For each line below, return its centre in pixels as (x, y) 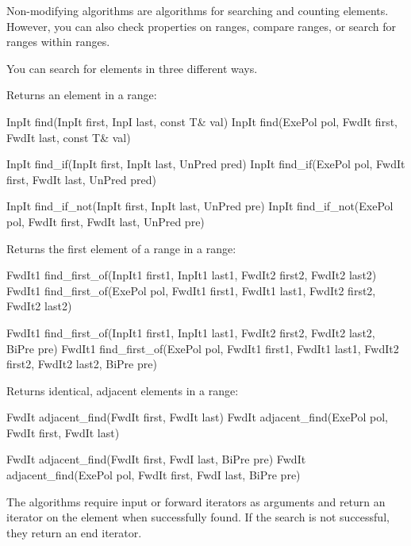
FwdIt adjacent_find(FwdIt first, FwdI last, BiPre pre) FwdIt (156, 459)
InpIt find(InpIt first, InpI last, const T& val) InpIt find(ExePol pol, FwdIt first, (202, 121)
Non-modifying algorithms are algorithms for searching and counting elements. (198, 10)
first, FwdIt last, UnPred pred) (81, 179)
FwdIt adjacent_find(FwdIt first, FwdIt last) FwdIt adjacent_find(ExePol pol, (197, 417)
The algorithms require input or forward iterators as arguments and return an (196, 501)
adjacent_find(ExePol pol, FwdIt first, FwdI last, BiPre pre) (154, 475)
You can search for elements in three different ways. (132, 68)
